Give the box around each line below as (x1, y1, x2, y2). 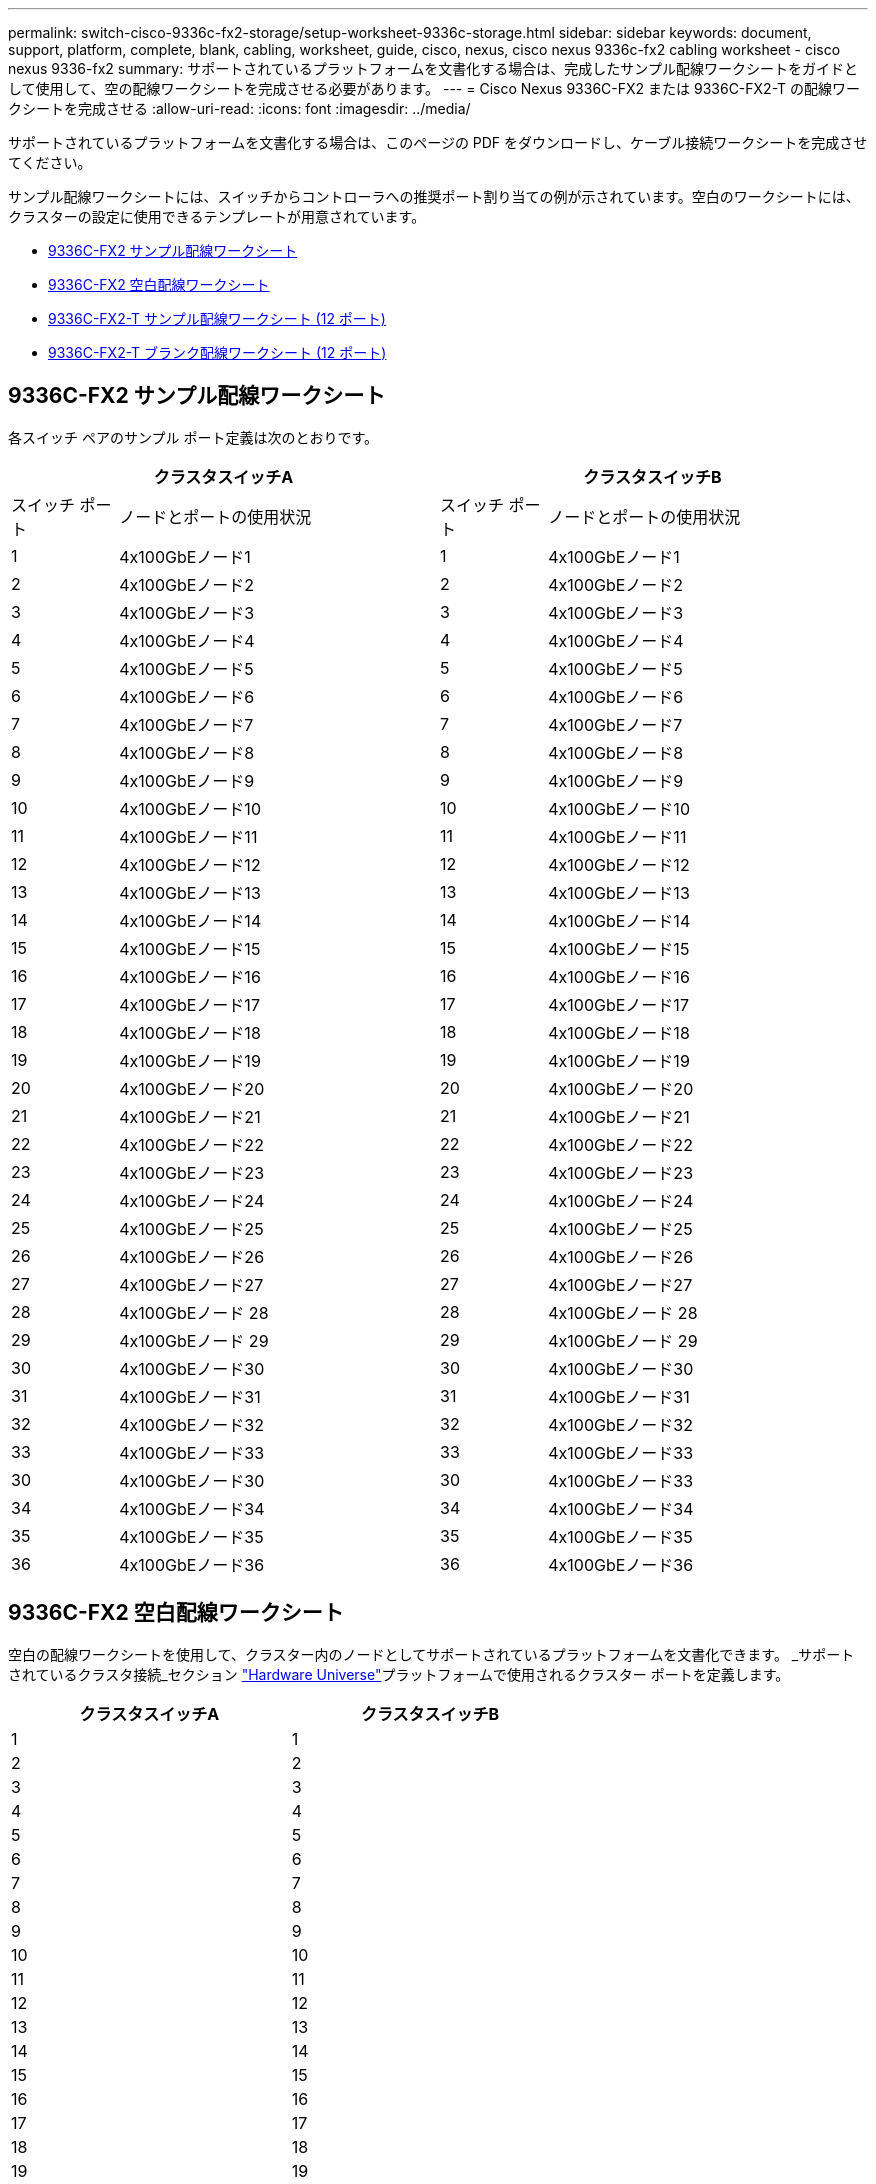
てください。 (8, 154, 92, 171)
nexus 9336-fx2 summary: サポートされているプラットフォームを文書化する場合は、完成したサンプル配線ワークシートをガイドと (8, 60, 858, 77)
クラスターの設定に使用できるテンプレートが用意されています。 (8, 208, 426, 225)
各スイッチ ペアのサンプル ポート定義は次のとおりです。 (8, 428, 379, 446)
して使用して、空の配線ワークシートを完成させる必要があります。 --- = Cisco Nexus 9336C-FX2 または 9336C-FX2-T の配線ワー (8, 80, 861, 97)
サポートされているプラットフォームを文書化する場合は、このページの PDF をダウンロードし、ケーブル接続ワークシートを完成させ (8, 134, 868, 151)
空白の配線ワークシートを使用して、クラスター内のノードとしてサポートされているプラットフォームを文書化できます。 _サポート (8, 1645, 855, 1663)
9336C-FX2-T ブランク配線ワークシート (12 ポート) (48, 344, 387, 361)
